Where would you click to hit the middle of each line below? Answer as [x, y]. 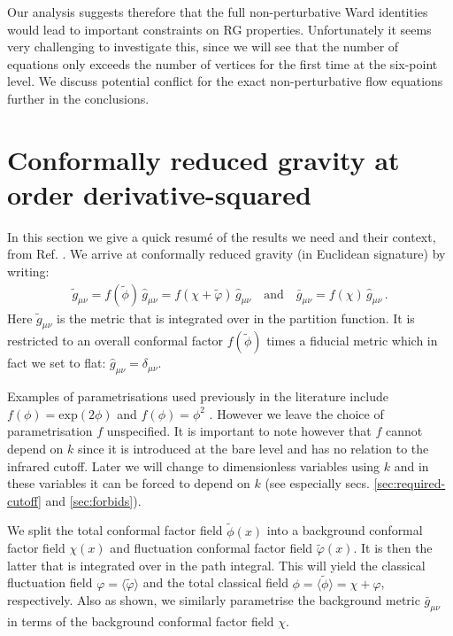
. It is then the [393, 548]
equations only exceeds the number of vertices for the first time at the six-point [223, 63]
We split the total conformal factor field [115, 530]
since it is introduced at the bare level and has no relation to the [253, 449]
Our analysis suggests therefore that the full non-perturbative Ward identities [218, 12]
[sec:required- [410, 483]
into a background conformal [345, 530]
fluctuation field [50, 582]
